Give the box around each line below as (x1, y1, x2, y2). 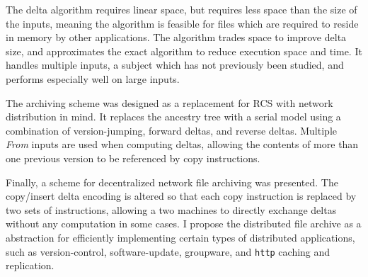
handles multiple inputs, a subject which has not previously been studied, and (6, 57, 344, 72)
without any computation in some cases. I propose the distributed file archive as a (6, 216, 362, 231)
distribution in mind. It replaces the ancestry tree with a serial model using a (6, 109, 341, 124)
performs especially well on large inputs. (6, 71, 180, 86)
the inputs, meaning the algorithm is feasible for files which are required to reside (6, 16, 359, 30)
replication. (6, 258, 54, 273)
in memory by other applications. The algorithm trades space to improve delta (6, 30, 347, 45)
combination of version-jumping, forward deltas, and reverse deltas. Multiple (6, 123, 337, 137)
